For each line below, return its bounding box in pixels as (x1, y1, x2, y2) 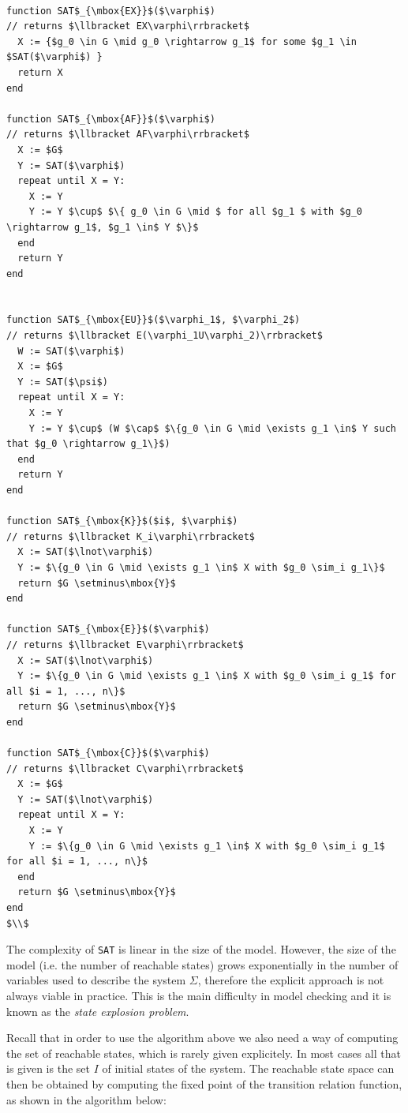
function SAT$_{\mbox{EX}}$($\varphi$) (6, 5, 215, 17)
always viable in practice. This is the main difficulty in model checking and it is (6, 987, 391, 1004)
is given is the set (6, 1060, 90, 1077)
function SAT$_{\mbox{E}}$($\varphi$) (6, 624, 210, 635)
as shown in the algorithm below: (6, 1091, 167, 1107)
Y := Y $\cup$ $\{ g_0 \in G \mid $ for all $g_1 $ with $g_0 (28, 206, 363, 218)
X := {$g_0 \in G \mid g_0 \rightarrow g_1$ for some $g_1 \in (17, 36, 357, 47)
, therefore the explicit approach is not (197, 972, 384, 988)
